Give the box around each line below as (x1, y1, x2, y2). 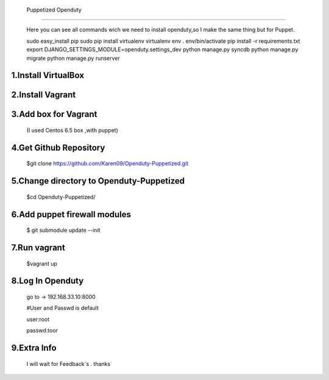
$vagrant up (26, 260, 58, 267)
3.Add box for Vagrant (11, 109, 97, 120)
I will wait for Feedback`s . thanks (26, 360, 111, 367)
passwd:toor (26, 327, 58, 334)
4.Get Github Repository (11, 142, 105, 152)
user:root (26, 315, 50, 323)
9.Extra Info (11, 343, 57, 353)
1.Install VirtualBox (11, 70, 85, 81)
